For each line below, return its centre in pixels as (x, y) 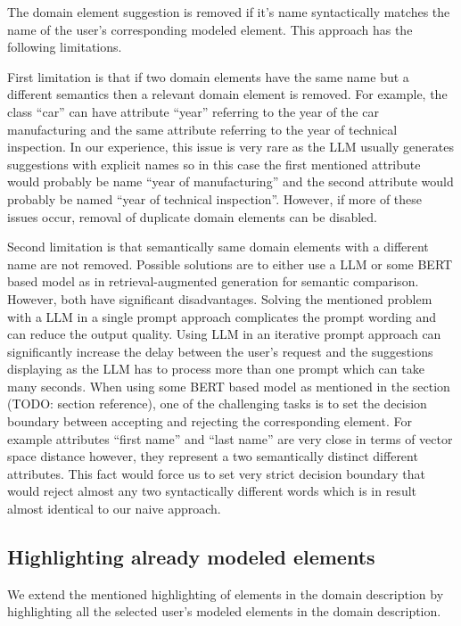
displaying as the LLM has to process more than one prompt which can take (216, 369)
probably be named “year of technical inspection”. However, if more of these (215, 198)
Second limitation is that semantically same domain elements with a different (218, 247)
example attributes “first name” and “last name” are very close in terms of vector (230, 438)
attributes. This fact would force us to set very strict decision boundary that (216, 473)
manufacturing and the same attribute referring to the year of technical (202, 129)
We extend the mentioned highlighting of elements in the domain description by (226, 593)
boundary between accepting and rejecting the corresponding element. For (210, 421)
